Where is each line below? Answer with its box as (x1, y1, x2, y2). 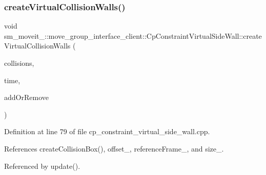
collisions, (4, 58, 34, 68)
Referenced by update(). (4, 160, 80, 171)
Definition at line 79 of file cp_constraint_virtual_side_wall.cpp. (4, 126, 210, 137)
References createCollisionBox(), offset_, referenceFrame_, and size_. (4, 143, 224, 154)
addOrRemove (4, 92, 49, 103)
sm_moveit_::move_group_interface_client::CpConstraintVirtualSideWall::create (4, 30, 262, 41)
